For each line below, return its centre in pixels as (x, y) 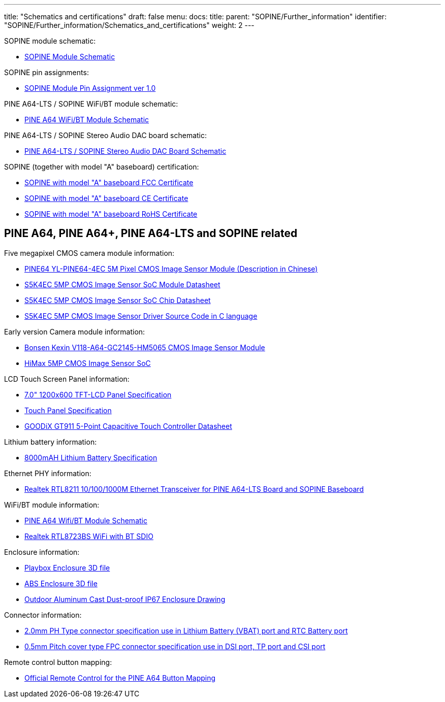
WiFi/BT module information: (52, 505)
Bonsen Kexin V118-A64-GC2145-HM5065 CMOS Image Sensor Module (145, 347)
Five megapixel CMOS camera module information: (89, 253)
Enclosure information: (42, 552)
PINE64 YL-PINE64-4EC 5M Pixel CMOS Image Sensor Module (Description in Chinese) (171, 269)
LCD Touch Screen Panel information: (67, 379)
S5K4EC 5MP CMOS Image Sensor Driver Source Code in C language (141, 316)
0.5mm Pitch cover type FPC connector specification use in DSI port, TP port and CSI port (175, 646)
